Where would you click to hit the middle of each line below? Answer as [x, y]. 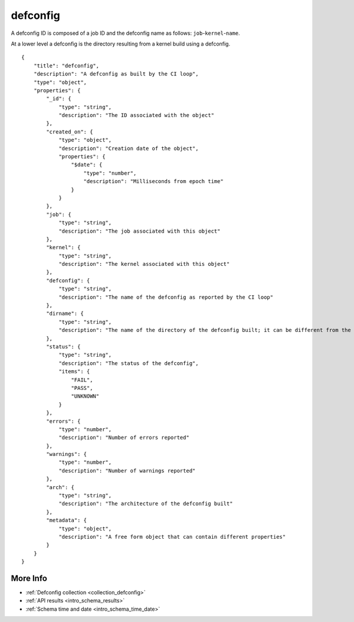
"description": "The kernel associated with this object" [144, 264]
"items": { [74, 372]
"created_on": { [70, 132]
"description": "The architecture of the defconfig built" [146, 504]
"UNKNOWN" [85, 396]
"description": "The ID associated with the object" [137, 115]
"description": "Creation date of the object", [129, 148]
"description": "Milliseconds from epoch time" [153, 181]
